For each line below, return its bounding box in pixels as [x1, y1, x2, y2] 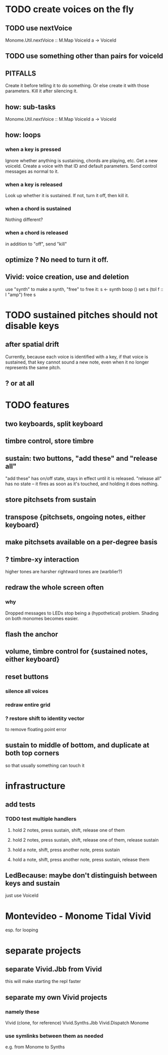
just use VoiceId [5, 892, 39, 898]
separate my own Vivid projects [5, 993, 108, 1002]
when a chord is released [5, 229, 68, 236]
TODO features [5, 399, 70, 411]
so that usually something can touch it [5, 762, 85, 769]
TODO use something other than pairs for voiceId [5, 52, 163, 60]
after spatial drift [5, 340, 59, 349]
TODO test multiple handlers [5, 815, 77, 822]
